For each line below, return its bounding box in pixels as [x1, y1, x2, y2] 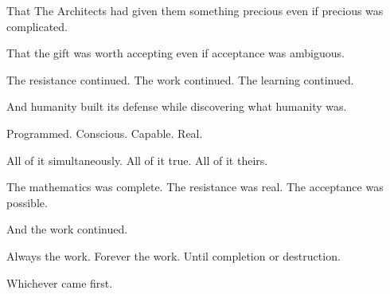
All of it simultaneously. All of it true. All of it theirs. [6, 151, 268, 168]
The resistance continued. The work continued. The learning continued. [6, 71, 354, 88]
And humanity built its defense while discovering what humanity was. [6, 98, 347, 115]
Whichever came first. [6, 274, 113, 291]
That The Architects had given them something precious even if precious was [6, 2, 384, 18]
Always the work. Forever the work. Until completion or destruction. [6, 247, 341, 264]
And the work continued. [6, 221, 128, 237]
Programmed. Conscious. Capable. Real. [6, 124, 203, 141]
